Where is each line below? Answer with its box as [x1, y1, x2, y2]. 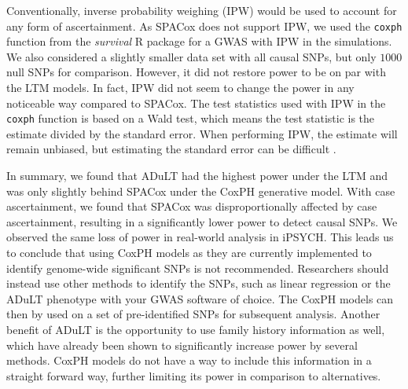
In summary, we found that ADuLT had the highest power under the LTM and [6, 167, 388, 184]
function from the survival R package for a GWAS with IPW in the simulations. [6, 33, 392, 50]
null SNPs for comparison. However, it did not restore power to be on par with [6, 64, 386, 80]
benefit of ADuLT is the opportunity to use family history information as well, [6, 321, 385, 337]
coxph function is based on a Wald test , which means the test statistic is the [6, 110, 375, 127]
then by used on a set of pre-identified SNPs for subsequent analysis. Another [6, 306, 380, 322]
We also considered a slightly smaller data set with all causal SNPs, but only [6, 48, 377, 64]
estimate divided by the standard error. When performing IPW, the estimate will [6, 125, 398, 141]
